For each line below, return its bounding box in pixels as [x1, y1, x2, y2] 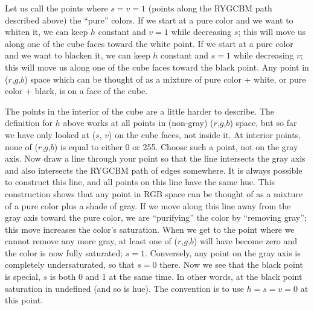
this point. [5, 294, 43, 306]
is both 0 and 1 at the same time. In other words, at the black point [50, 270, 303, 283]
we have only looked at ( [5, 128, 96, 141]
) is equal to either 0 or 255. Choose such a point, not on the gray [54, 140, 298, 153]
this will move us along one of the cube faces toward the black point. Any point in [5, 60, 309, 73]
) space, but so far [229, 116, 297, 129]
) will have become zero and [193, 235, 297, 247]
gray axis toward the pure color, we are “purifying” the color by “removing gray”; [5, 211, 307, 224]
